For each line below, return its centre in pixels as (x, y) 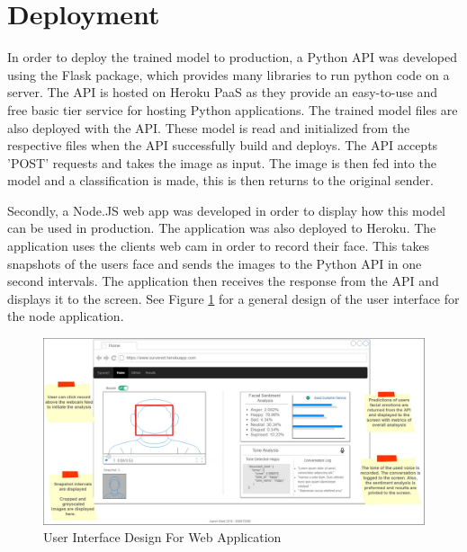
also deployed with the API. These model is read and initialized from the (209, 127)
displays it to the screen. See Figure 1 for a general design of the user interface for (233, 298)
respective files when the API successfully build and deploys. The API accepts (223, 145)
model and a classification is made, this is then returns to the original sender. (220, 180)
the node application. (66, 316)
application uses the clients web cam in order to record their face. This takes (219, 246)
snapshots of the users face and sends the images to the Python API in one (215, 263)
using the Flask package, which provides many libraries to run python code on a (229, 74)
